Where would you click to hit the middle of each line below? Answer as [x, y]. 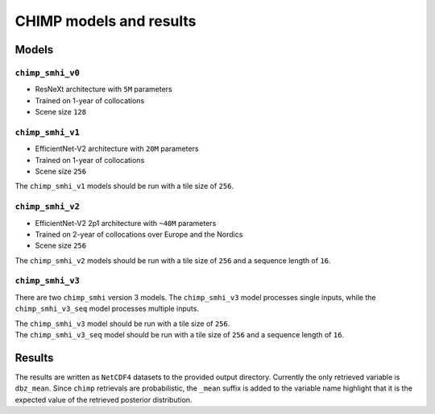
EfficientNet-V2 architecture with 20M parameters [117, 148]
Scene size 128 [61, 112]
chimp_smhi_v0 [48, 73]
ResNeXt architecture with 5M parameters [104, 90]
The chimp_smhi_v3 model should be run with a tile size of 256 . [122, 324]
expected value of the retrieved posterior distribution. [104, 399]
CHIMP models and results [106, 21]
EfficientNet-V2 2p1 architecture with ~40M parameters [126, 223]
